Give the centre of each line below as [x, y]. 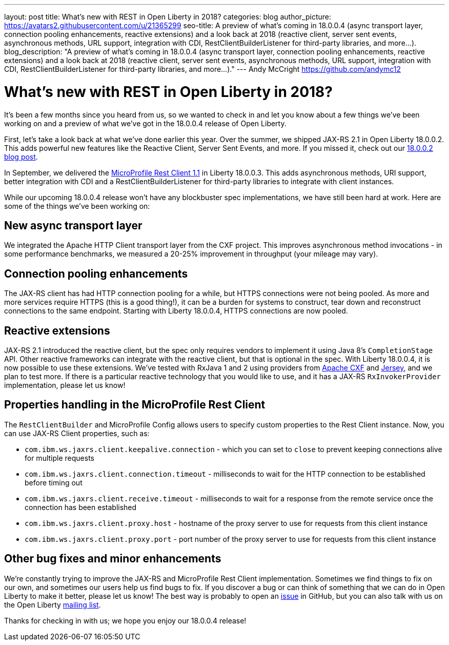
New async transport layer [73, 225]
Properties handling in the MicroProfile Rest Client [135, 405]
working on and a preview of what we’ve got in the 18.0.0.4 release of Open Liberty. [145, 123]
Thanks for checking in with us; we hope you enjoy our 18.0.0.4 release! [125, 620]
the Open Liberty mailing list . [53, 604]
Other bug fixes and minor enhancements [113, 559]
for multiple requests [59, 458]
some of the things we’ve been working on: [77, 206]
